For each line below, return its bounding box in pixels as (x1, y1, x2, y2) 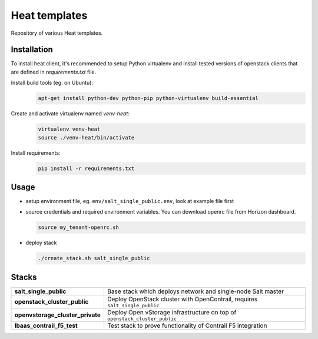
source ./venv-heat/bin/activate (38, 134, 135, 141)
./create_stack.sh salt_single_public (38, 255, 150, 262)
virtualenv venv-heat (38, 126, 101, 132)
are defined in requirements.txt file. (11, 68, 97, 75)
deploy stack (25, 239, 57, 247)
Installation (11, 45, 53, 55)
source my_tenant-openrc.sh (38, 224, 119, 231)
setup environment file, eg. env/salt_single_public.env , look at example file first (25, 198, 234, 205)
